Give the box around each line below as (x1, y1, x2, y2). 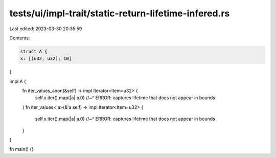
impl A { (9, 78, 27, 84)
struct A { (20, 49, 48, 54)
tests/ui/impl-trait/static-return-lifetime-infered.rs (9, 8, 230, 19)
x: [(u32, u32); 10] (20, 56, 72, 61)
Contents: (9, 35, 30, 41)
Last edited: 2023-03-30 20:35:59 (9, 26, 82, 32)
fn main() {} (9, 146, 34, 152)
